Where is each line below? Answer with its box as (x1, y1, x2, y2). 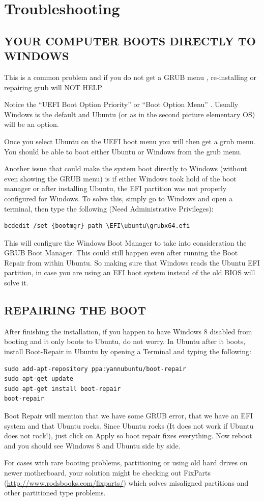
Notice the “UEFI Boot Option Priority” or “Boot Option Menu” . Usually (4, 99, 239, 110)
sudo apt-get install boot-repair (4, 385, 121, 392)
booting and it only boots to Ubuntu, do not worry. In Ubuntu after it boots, (4, 336, 246, 347)
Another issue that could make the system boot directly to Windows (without (4, 163, 247, 174)
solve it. (4, 277, 28, 288)
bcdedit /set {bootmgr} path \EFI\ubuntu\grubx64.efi (4, 222, 190, 230)
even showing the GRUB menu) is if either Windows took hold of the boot (4, 173, 237, 183)
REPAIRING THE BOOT (4, 302, 146, 318)
